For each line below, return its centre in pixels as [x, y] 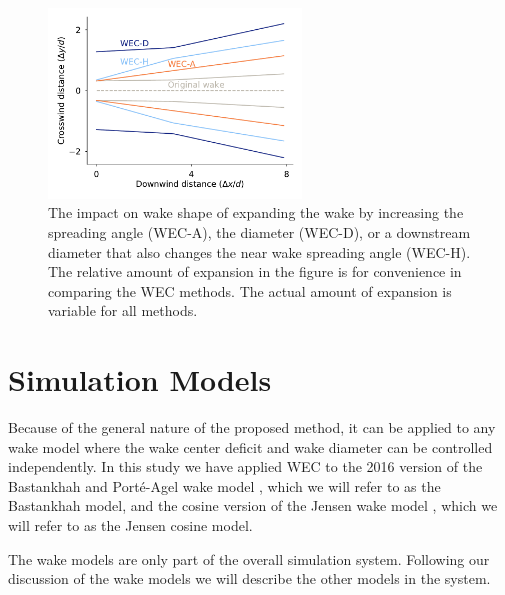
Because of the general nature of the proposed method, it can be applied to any [252, 427]
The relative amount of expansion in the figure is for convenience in [255, 271]
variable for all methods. [123, 310]
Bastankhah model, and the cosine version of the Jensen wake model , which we [253, 505]
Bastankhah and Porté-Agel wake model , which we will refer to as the [224, 485]
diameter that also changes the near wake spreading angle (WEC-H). [259, 251]
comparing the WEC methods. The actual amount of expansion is [250, 290]
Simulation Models [140, 379]
